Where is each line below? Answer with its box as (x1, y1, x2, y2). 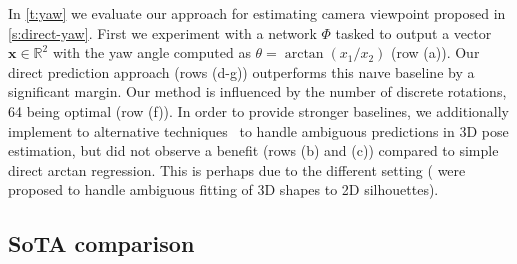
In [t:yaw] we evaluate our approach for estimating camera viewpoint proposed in (8, 3, 506, 23)
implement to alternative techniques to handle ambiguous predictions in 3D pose (8, 120, 509, 141)
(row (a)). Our (391, 42, 480, 63)
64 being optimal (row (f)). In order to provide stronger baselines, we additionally (8, 100, 510, 121)
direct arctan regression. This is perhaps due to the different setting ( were (8, 159, 466, 180)
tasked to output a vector (335, 22, 492, 43)
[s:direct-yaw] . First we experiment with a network (8, 22, 317, 43)
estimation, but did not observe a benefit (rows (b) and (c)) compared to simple (8, 140, 499, 161)
